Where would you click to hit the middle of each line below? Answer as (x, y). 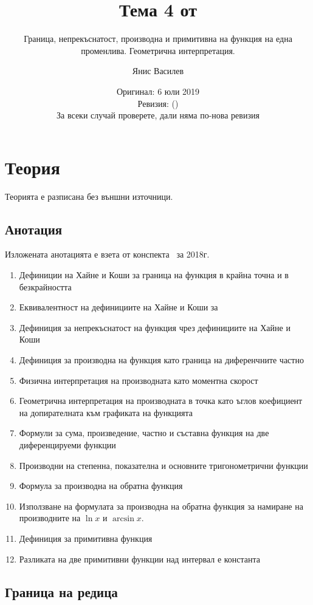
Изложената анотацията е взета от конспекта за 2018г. (107, 254)
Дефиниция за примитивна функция (86, 538)
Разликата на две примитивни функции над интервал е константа (140, 559)
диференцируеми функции (67, 444)
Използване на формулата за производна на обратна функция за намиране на (161, 506)
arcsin (123, 519)
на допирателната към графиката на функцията (106, 412)
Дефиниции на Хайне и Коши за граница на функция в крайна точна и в (154, 275)
